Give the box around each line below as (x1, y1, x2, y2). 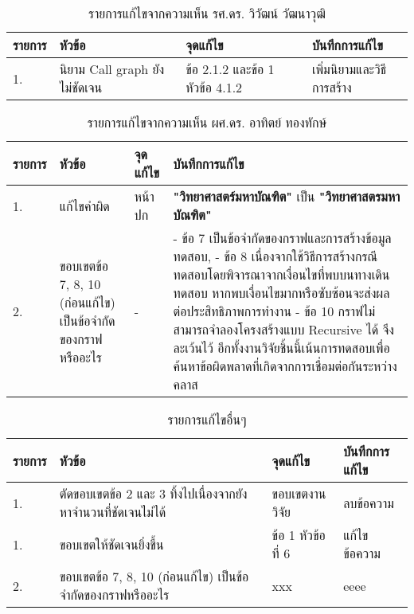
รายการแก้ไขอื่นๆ (167, 410, 247, 428)
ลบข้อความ (343, 493, 394, 512)
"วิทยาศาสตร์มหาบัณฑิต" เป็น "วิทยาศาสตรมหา (173, 187, 400, 205)
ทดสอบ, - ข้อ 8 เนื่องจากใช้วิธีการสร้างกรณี (173, 247, 378, 265)
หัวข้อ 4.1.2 (186, 78, 243, 96)
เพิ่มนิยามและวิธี (311, 60, 387, 78)
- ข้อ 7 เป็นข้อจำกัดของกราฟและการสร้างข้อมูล (173, 229, 392, 247)
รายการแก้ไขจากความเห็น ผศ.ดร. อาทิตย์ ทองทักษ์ (87, 113, 327, 131)
